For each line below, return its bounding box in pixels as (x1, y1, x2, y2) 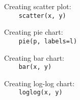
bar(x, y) (18, 63, 52, 71)
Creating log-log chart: (4, 78, 75, 88)
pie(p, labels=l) (18, 37, 77, 45)
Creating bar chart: (4, 52, 64, 63)
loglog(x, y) (18, 89, 63, 96)
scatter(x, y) (18, 12, 66, 19)
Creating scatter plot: (4, 1, 71, 11)
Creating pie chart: (4, 27, 63, 37)
